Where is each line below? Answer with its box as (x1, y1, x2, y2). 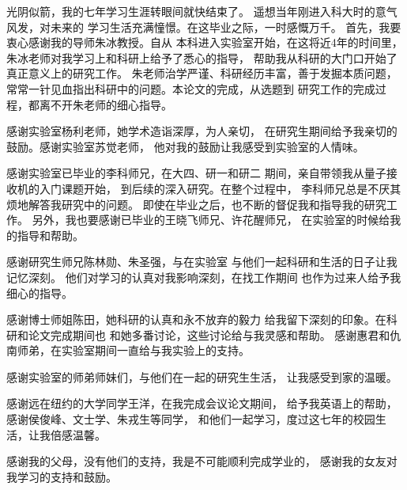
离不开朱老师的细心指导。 (39, 96, 172, 112)
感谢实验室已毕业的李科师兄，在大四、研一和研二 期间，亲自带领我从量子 (6, 165, 386, 181)
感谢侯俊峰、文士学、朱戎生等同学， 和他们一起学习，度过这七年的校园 (6, 411, 375, 427)
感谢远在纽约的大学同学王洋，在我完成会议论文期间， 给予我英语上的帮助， (6, 395, 398, 412)
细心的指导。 (6, 284, 73, 301)
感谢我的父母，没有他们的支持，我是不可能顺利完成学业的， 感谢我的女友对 (6, 453, 398, 469)
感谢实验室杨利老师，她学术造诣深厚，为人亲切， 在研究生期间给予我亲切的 (6, 123, 398, 139)
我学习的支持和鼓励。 (6, 468, 117, 484)
